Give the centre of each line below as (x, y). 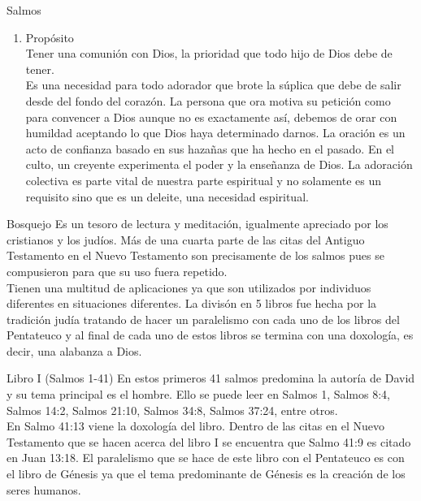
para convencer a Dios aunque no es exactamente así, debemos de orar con (211, 117)
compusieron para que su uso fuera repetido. (117, 271)
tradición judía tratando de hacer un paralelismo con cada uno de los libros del (203, 319)
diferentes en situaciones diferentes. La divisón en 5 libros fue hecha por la (192, 303)
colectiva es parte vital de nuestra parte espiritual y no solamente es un (204, 180)
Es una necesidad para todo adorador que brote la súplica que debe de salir (213, 85)
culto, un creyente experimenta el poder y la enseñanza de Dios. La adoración (219, 164)
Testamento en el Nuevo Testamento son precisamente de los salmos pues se (195, 255)
